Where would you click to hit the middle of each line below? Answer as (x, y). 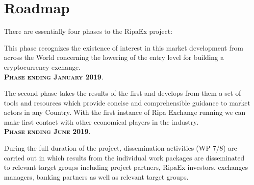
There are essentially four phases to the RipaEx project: (88, 31)
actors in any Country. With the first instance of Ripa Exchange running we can (125, 112)
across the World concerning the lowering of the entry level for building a (114, 57)
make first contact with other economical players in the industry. (101, 121)
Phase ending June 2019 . (47, 131)
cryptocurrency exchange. (42, 66)
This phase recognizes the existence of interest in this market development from (124, 47)
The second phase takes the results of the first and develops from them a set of (123, 93)
